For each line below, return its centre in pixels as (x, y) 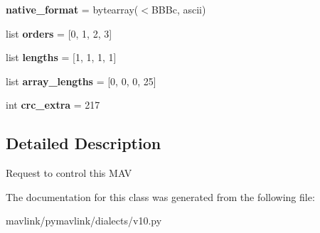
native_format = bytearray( (72, 9)
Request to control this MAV (69, 173)
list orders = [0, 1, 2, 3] (59, 33)
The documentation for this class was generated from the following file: (160, 196)
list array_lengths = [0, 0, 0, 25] (81, 81)
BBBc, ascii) (178, 9)
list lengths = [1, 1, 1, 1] (61, 57)
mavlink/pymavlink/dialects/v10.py (84, 221)
